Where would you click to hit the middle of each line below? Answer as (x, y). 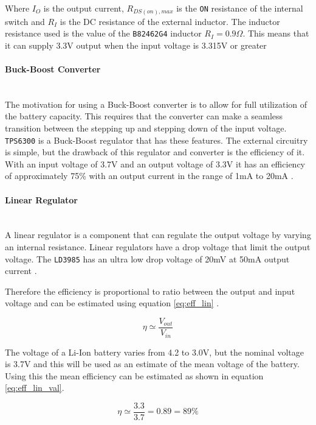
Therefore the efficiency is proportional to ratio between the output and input (150, 291)
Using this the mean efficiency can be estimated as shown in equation (134, 375)
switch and (25, 21)
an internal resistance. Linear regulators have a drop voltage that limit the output (158, 246)
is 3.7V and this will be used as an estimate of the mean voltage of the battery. (152, 364)
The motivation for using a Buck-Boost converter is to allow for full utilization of (156, 104)
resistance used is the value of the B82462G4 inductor (103, 33)
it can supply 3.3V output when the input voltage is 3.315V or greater (136, 45)
